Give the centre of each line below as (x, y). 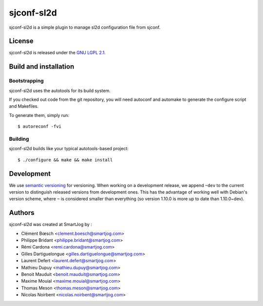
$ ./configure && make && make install (65, 160)
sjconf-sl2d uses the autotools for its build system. (60, 91)
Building (19, 139)
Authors (22, 213)
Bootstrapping (26, 81)
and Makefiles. (24, 106)
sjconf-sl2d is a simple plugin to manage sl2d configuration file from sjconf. (85, 27)
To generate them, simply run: (39, 115)
